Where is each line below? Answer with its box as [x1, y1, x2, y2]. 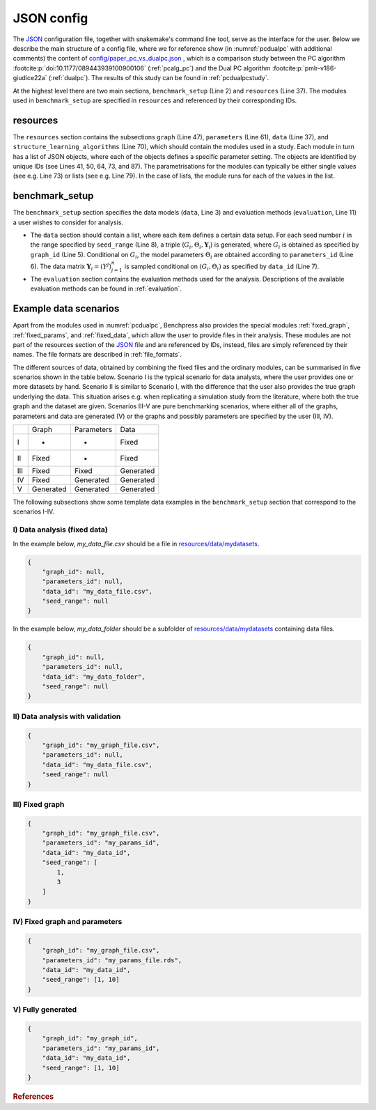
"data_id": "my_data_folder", [42, 672, 146, 681]
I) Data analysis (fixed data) [13, 525, 108, 534]
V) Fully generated [13, 1005, 77, 1015]
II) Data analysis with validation [13, 711, 121, 721]
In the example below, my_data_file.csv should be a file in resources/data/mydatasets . [13, 539, 260, 548]
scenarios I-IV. [13, 507, 55, 516]
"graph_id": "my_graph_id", [42, 1035, 139, 1042]
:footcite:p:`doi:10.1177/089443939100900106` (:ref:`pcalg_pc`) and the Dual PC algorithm [13, 63, 271, 72]
